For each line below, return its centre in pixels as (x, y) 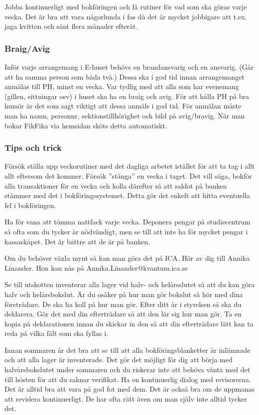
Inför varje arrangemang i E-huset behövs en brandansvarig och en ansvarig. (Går (129, 67)
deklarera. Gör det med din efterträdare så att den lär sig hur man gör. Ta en (123, 314)
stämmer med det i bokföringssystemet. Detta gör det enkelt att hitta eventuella (127, 195)
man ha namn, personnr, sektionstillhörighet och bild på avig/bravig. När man (125, 115)
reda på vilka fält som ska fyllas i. (56, 333)
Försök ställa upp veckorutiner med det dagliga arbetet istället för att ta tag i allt (130, 166)
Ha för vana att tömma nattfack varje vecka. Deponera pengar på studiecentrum (128, 222)
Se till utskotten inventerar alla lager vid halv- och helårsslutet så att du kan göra (130, 284)
